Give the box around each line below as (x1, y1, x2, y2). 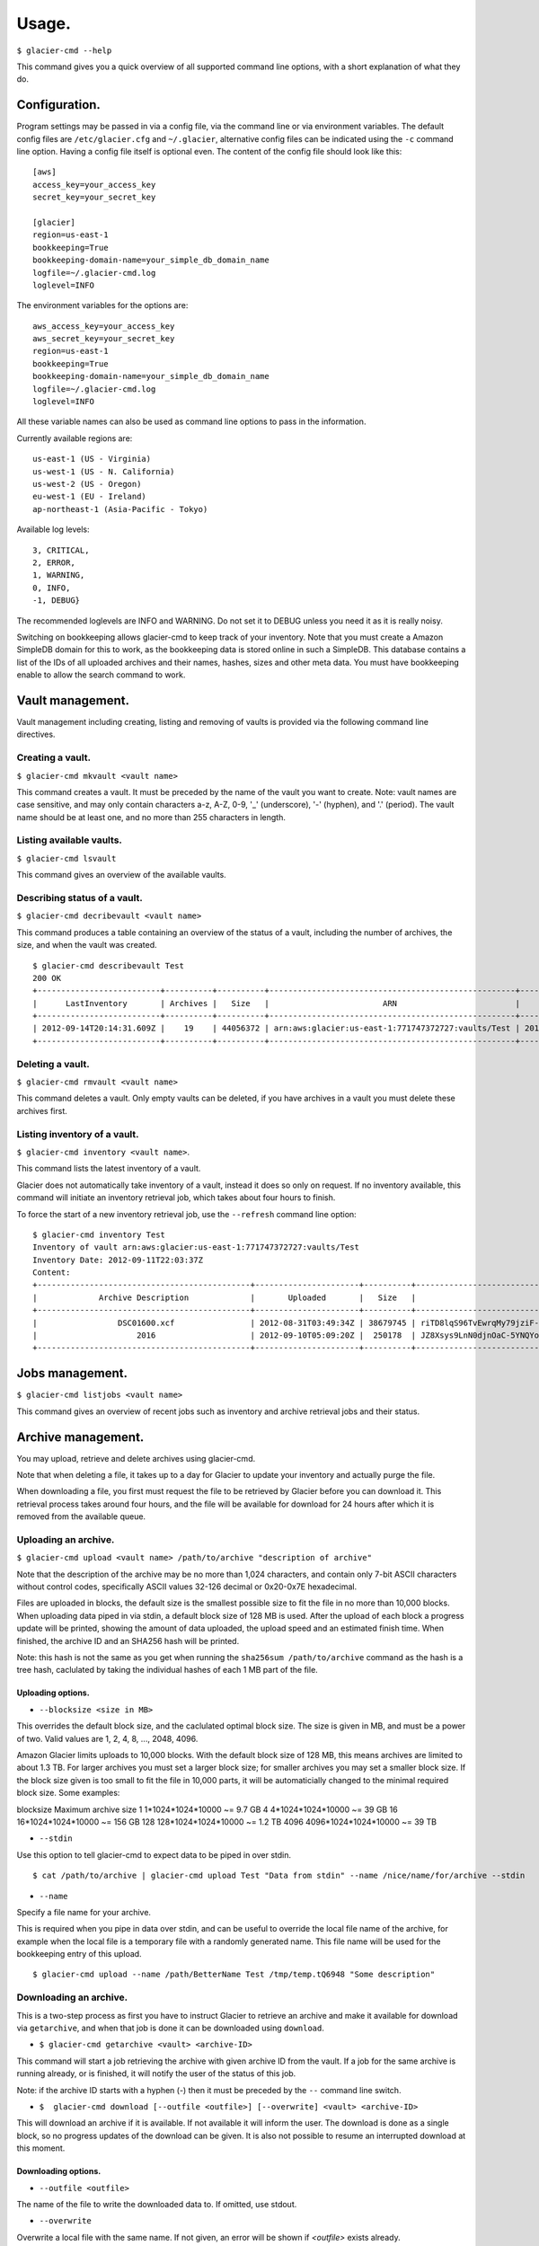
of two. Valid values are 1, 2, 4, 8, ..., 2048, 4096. (16, 1733, 199, 1744)
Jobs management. (16, 1366, 128, 1381)
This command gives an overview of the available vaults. (16, 870, 226, 880)
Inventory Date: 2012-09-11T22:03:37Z (32, 1254, 204, 1265)
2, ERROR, (32, 557, 75, 568)
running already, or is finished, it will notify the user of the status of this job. (16, 2068, 296, 2079)
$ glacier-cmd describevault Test (32, 960, 184, 970)
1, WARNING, (32, 570, 85, 580)
